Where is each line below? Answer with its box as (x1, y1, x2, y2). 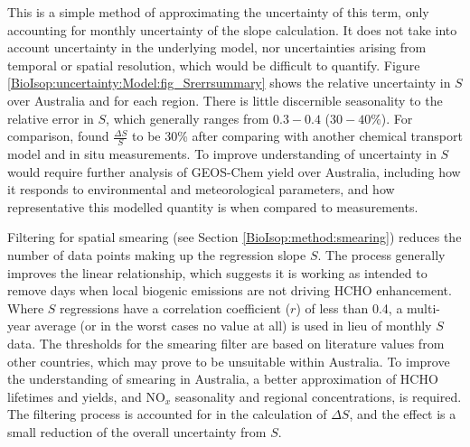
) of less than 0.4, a (296, 298, 403, 317)
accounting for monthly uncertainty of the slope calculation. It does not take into (7, 20, 457, 39)
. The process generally (317, 245, 446, 264)
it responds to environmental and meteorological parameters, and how (7, 180, 395, 199)
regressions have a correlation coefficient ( (60, 298, 291, 317)
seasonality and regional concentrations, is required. (174, 386, 462, 405)
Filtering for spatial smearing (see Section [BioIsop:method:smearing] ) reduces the (7, 228, 462, 247)
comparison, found (7, 126, 109, 145)
